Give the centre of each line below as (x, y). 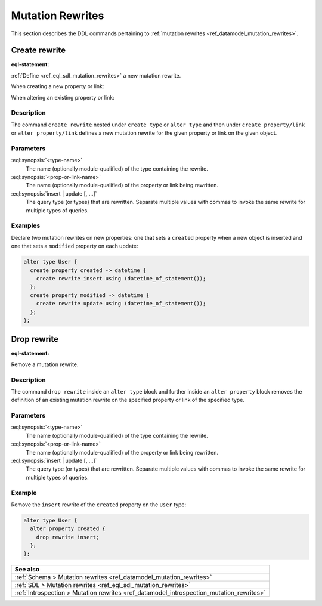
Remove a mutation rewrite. (45, 364)
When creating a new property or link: (58, 86)
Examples (26, 225)
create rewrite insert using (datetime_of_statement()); (121, 278)
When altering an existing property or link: (63, 97)
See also (27, 570)
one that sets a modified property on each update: (75, 246)
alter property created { (68, 529)
